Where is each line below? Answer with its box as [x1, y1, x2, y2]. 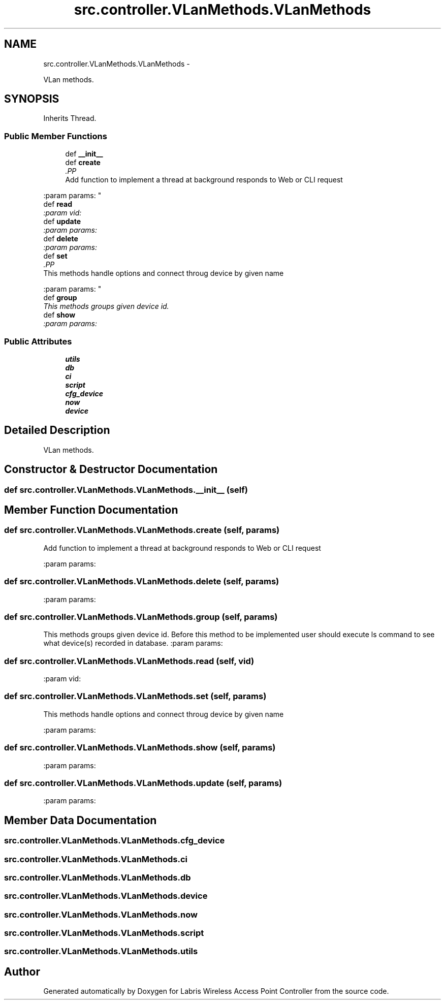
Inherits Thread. [43, 114, 97, 123]
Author [4, 965, 40, 978]
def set [43, 252, 68, 261]
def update [43, 217, 81, 226]
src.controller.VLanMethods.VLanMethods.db [4, 872, 191, 883]
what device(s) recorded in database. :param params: [43, 639, 223, 648]
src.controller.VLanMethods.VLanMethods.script [4, 928, 204, 938]
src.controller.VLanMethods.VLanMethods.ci [4, 854, 188, 864]
